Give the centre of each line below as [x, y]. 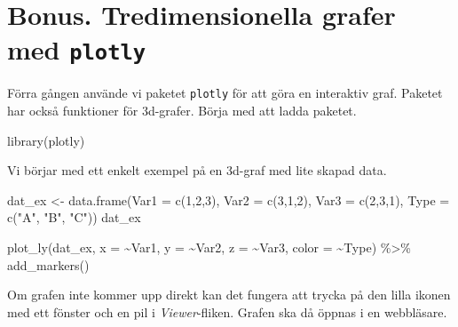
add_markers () [48, 264]
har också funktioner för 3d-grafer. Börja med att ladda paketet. [182, 111]
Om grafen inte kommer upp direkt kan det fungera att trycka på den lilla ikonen [229, 295]
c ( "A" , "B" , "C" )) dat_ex [74, 217]
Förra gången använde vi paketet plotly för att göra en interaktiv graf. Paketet [225, 93]
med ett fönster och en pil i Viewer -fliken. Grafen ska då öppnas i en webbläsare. [227, 311]
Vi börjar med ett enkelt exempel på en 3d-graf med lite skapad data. [197, 170]
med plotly [77, 49]
